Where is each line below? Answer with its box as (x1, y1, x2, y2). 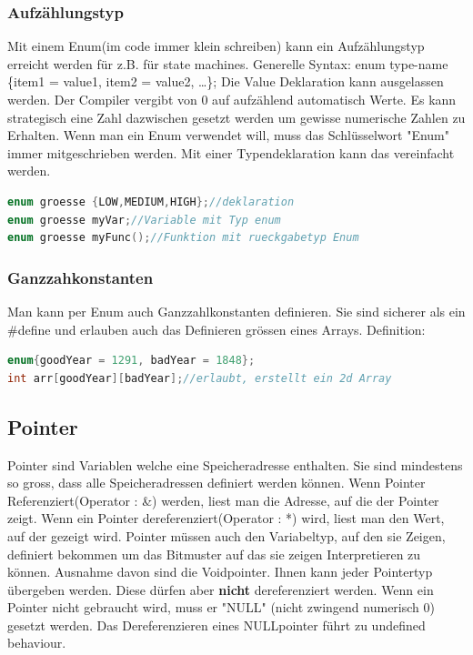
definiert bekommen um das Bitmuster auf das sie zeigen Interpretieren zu (7, 544, 421, 563)
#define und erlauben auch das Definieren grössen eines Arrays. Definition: (7, 319, 426, 338)
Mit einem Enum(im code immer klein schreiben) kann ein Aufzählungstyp (7, 36, 425, 55)
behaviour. (7, 633, 66, 652)
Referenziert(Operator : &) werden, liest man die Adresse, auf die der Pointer (7, 490, 439, 509)
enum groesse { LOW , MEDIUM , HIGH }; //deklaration (7, 195, 295, 208)
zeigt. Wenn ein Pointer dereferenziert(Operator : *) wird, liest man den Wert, (7, 509, 445, 528)
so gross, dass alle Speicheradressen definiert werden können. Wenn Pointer (7, 473, 426, 492)
